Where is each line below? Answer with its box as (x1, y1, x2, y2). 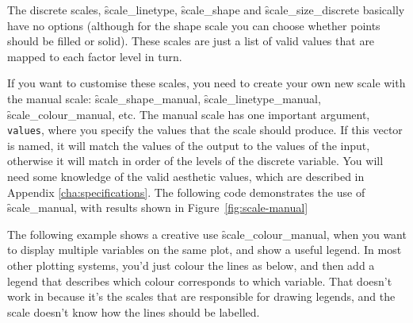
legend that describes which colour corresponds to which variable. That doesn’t (7, 272, 392, 289)
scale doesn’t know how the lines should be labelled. (7, 303, 260, 320)
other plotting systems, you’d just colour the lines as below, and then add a (7, 256, 375, 273)
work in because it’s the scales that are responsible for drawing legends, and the (7, 288, 396, 305)
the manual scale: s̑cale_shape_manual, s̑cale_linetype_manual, (7, 90, 321, 106)
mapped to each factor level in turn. (7, 48, 182, 64)
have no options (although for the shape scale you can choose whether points (7, 17, 380, 33)
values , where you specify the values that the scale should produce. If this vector (7, 121, 403, 138)
